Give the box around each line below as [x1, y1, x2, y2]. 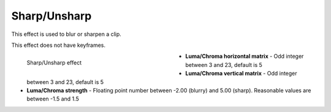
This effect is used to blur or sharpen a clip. [11, 30, 122, 38]
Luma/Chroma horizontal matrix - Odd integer [185, 52, 304, 60]
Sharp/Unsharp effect [26, 59, 82, 66]
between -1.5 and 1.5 [26, 95, 79, 103]
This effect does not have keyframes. [11, 41, 106, 49]
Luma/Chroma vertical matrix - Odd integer [185, 70, 297, 77]
